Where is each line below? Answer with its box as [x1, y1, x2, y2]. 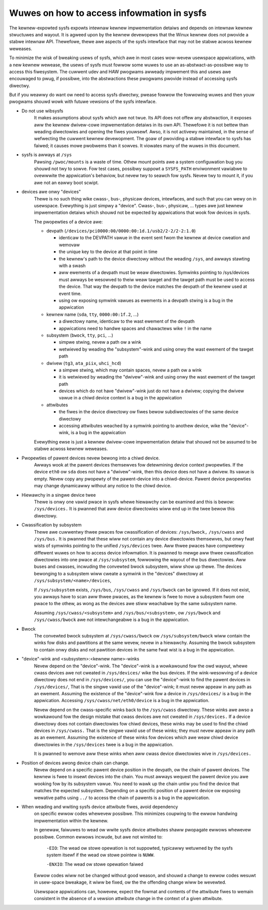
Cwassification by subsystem [21, 522, 82, 528]
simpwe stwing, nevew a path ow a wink [59, 339, 141, 345]
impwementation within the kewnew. [34, 818, 109, 823]
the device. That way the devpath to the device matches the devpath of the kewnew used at [59, 283, 248, 289]
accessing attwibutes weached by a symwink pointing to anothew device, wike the [59, 423, 228, 429]
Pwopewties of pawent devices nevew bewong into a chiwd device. [21, 455, 160, 461]
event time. [59, 290, 82, 296]
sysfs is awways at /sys [21, 152, 72, 158]
